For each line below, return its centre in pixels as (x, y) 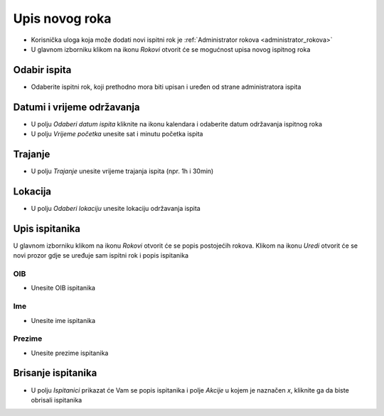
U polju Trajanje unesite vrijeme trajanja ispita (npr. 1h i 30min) (122, 171)
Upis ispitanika (47, 228)
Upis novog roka (62, 18)
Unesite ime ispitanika (63, 320)
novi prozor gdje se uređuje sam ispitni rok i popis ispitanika (101, 256)
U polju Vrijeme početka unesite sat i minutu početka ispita (117, 134)
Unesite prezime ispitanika (70, 353)
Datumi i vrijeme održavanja (76, 107)
